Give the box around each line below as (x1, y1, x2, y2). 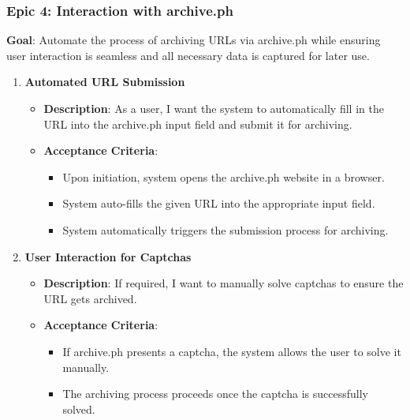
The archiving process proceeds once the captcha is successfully (62, 385, 368, 402)
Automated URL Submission (24, 73, 185, 90)
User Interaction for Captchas (24, 248, 192, 264)
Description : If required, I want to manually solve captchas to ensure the (43, 275, 404, 291)
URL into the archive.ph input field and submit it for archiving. (43, 115, 352, 132)
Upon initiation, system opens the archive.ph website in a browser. (62, 168, 385, 185)
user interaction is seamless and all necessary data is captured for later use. (6, 47, 370, 63)
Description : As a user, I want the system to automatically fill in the (43, 100, 384, 116)
